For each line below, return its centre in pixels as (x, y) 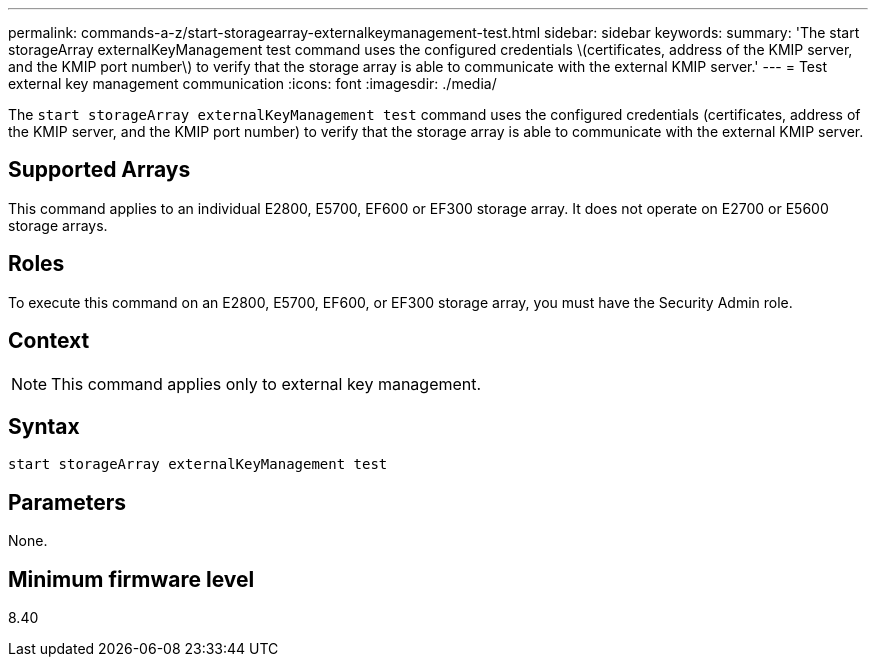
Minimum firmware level (131, 579)
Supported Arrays (99, 170)
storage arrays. (58, 225)
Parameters (67, 502)
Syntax (44, 426)
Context (49, 341)
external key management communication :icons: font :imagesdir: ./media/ (252, 83)
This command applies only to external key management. (266, 383)
